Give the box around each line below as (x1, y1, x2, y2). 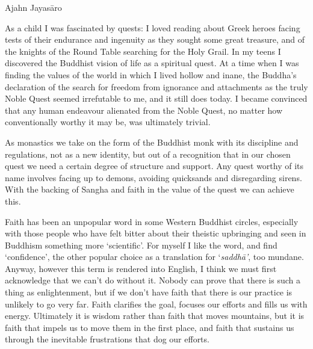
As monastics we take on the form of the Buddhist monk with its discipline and (5, 135, 299, 148)
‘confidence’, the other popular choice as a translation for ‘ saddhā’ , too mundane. (5, 250, 304, 263)
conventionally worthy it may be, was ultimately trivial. (5, 116, 211, 128)
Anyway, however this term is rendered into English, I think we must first (5, 262, 277, 274)
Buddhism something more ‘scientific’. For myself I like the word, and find (5, 238, 277, 251)
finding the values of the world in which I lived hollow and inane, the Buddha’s (5, 68, 297, 81)
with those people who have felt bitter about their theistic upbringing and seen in (5, 227, 306, 239)
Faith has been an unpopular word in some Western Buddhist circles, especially (5, 215, 299, 227)
